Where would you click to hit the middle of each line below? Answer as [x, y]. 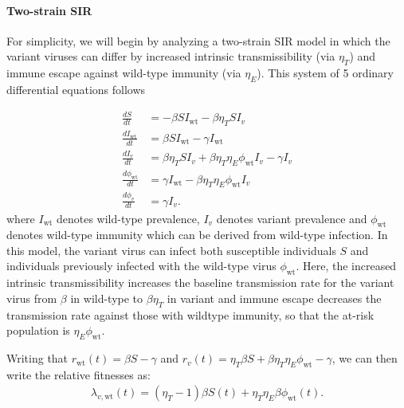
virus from [32, 298]
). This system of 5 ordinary [325, 73]
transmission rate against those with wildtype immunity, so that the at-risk [190, 314]
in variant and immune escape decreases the [274, 298]
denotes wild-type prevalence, [128, 218]
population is [38, 330]
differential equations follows [76, 89]
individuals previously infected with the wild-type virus [141, 266]
